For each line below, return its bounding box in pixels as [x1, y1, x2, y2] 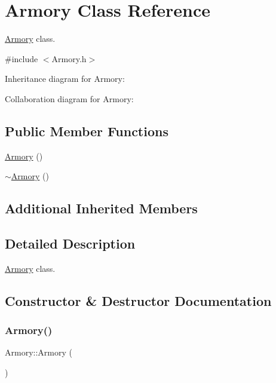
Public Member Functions [5, 121, 168, 140]
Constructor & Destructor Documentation [5, 291, 272, 310]
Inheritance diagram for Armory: [5, 72, 125, 85]
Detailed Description [5, 234, 136, 253]
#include [5, 52, 38, 65]
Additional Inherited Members [5, 199, 198, 217]
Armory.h [51, 52, 87, 65]
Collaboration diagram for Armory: [5, 92, 134, 105]
